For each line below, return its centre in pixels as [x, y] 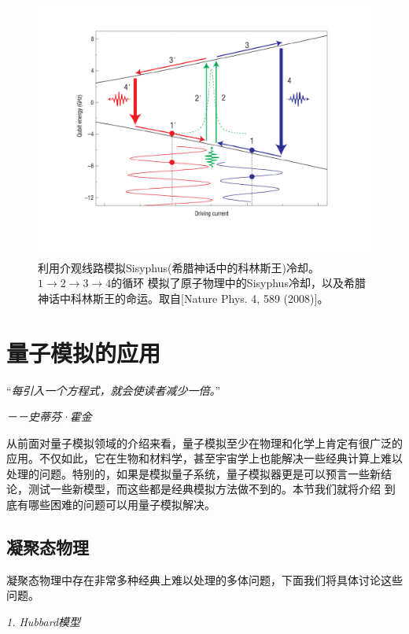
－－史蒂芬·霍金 [49, 417]
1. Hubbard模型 [44, 622]
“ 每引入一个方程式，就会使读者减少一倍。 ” [114, 390]
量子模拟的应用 [84, 352]
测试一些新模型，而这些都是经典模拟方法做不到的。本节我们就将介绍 [204, 489]
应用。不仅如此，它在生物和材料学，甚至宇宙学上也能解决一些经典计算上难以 [204, 458]
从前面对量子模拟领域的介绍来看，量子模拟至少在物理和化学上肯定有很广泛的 [204, 442]
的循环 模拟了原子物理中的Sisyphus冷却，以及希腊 [238, 283]
